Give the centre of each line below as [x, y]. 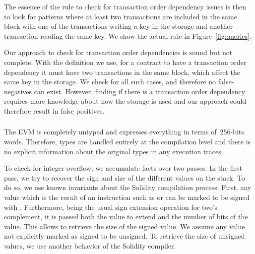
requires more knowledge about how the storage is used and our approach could [125, 101]
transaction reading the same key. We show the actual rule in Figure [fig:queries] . [128, 35]
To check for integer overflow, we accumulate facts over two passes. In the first [123, 168]
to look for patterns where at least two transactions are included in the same [121, 16]
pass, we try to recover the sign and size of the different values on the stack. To [125, 177]
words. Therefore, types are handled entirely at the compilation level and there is [127, 142]
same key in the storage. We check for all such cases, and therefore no [110, 82]
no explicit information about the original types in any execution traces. [114, 151]
